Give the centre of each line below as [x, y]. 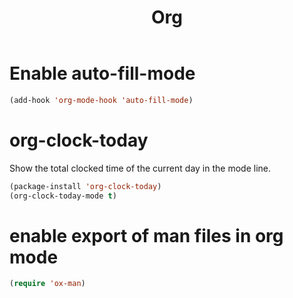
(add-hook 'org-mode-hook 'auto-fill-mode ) [101, 100]
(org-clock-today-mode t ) [63, 196]
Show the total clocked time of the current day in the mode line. [140, 168]
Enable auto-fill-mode [102, 73]
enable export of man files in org [146, 235]
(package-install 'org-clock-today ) [85, 186]
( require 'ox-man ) [47, 284]
